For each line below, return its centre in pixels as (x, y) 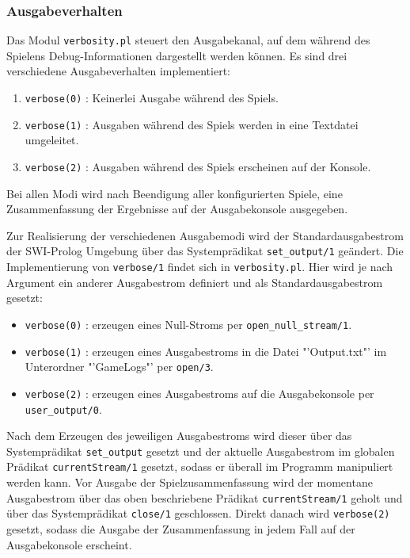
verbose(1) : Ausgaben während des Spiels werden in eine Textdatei (192, 124)
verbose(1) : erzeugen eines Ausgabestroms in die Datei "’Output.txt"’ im (206, 351)
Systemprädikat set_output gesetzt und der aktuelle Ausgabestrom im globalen (201, 451)
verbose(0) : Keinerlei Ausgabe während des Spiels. (152, 98)
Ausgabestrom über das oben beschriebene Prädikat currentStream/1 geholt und (205, 497)
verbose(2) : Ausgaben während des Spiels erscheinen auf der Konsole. (198, 166)
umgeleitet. (52, 140)
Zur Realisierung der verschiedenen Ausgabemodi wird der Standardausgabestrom (205, 235)
